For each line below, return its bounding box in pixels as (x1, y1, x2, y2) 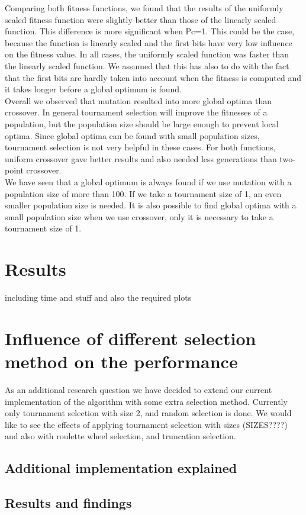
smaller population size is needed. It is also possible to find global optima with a (5, 199, 297, 211)
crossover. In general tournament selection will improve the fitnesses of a (5, 106, 268, 118)
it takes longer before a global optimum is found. (5, 83, 182, 95)
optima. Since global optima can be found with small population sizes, (5, 129, 260, 141)
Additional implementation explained (5, 459, 237, 477)
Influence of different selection (5, 326, 256, 350)
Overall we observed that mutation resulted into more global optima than (5, 94, 272, 107)
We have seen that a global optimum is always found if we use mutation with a (5, 175, 292, 188)
